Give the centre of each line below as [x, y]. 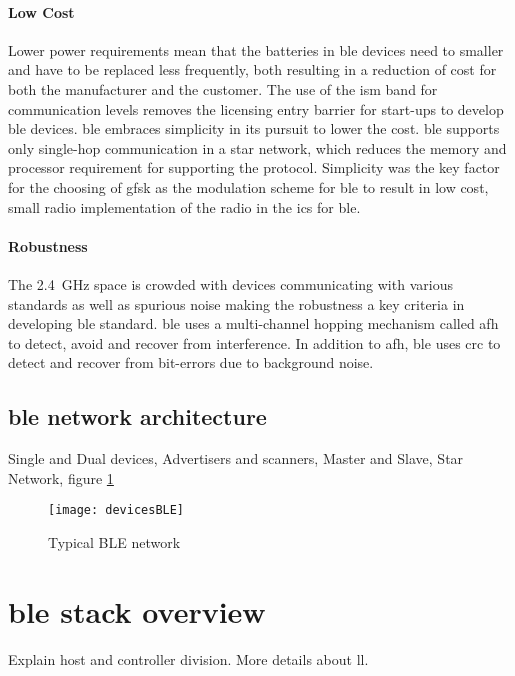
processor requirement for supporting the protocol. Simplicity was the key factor [254, 167]
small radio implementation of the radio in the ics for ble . [184, 206]
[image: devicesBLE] [116, 510]
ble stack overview [137, 610]
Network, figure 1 [61, 477]
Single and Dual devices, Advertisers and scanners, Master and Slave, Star [236, 458]
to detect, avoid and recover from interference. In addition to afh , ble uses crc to [254, 342]
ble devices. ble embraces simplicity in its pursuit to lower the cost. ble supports [254, 128]
